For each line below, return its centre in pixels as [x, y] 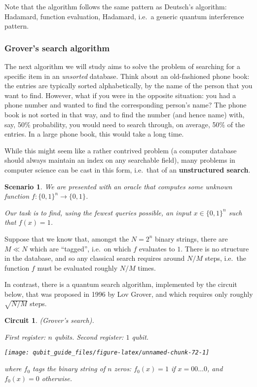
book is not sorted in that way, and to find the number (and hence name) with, [125, 114]
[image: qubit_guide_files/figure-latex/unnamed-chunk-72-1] [107, 353]
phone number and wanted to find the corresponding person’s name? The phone [126, 105]
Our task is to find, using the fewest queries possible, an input [98, 212]
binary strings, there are [191, 238]
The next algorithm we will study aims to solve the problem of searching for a [122, 66]
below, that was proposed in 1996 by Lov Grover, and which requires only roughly [129, 294]
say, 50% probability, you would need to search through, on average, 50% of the [125, 124]
